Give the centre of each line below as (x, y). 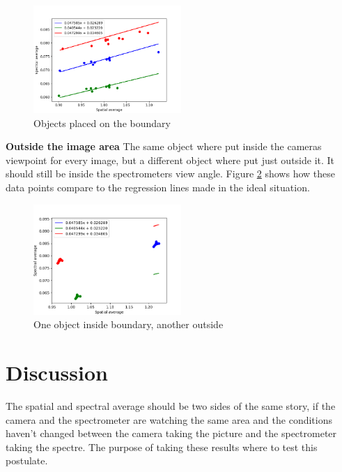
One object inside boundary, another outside (129, 324)
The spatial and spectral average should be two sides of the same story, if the (171, 406)
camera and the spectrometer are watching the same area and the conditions (169, 419)
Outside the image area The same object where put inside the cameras (164, 146)
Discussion (57, 373)
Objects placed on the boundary (102, 123)
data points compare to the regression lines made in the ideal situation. (158, 187)
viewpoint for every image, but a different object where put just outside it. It (170, 160)
